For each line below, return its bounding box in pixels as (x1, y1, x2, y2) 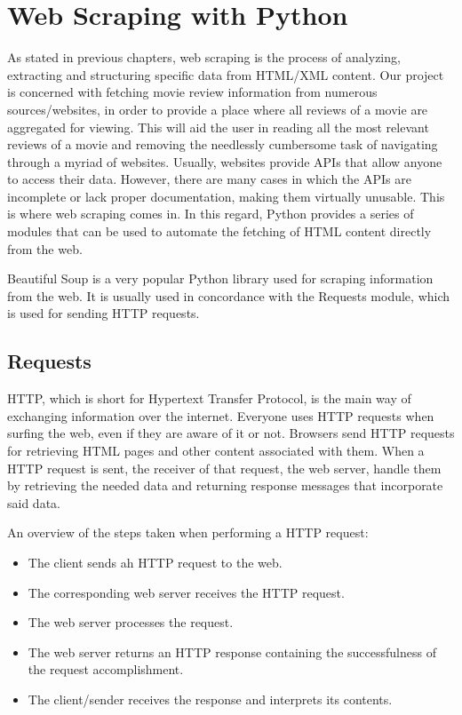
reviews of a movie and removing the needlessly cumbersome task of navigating (7, 135, 438, 154)
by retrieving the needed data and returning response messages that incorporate (7, 476, 443, 495)
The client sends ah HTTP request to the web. (28, 552, 283, 571)
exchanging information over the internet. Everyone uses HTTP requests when (7, 406, 434, 425)
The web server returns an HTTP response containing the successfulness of (28, 642, 436, 661)
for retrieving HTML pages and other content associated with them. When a (7, 441, 425, 460)
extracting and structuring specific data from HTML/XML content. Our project (7, 65, 444, 83)
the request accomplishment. (28, 660, 184, 679)
